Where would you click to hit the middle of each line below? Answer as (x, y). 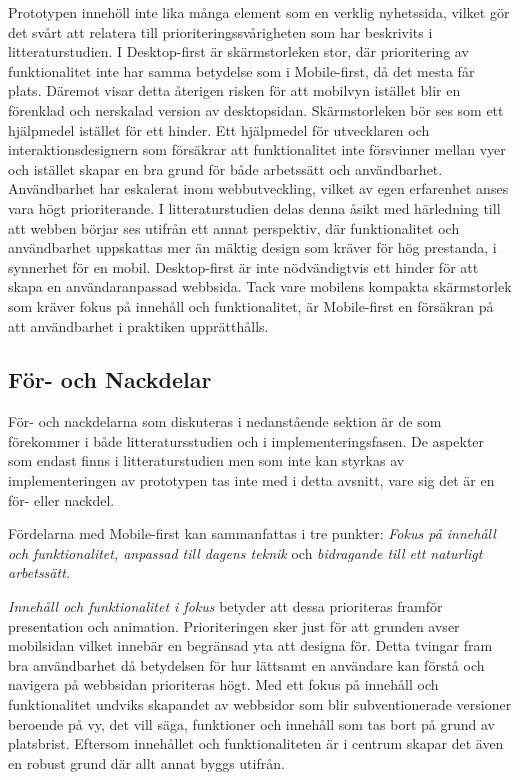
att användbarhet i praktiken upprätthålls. (138, 325)
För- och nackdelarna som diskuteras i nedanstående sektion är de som (225, 421)
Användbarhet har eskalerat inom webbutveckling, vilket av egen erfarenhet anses (258, 188)
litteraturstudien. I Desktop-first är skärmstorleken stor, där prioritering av (238, 51)
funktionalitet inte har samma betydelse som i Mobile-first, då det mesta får (241, 70)
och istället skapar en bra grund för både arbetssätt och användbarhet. (225, 168)
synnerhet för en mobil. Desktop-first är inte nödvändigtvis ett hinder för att (243, 266)
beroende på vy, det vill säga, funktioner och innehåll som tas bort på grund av (251, 723)
